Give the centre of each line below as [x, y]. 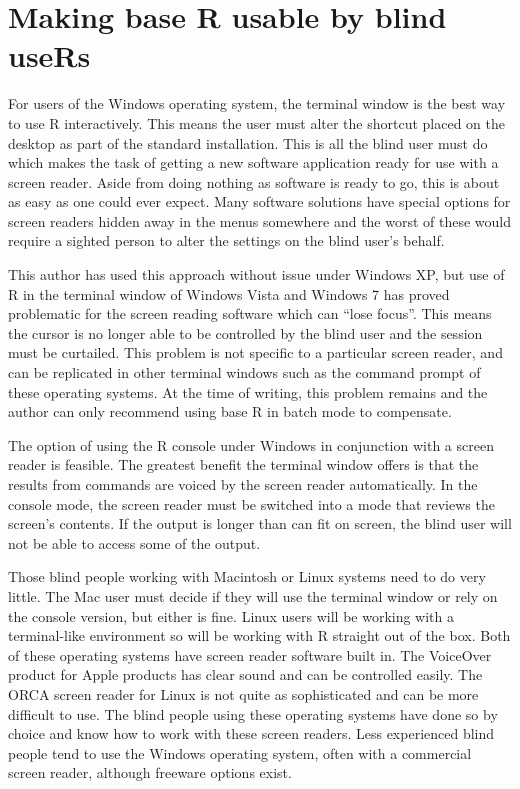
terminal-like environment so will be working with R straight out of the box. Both [259, 635]
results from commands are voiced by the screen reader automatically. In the [243, 484]
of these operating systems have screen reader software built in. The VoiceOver [250, 654]
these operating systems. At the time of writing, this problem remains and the [248, 391]
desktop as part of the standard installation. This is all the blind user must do [248, 142]
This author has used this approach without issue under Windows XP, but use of [256, 274]
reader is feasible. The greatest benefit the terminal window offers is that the [243, 464]
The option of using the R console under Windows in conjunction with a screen [251, 444]
